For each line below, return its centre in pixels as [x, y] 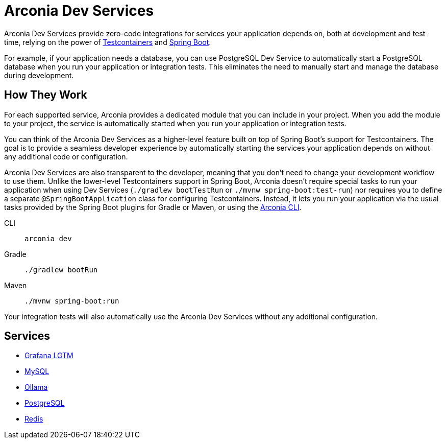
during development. [39, 75]
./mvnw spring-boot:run [72, 301]
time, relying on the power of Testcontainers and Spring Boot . [108, 42]
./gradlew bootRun [61, 270]
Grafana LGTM [49, 356]
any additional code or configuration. [66, 156]
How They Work [46, 95]
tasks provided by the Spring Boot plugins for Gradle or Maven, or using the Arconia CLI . [153, 207]
